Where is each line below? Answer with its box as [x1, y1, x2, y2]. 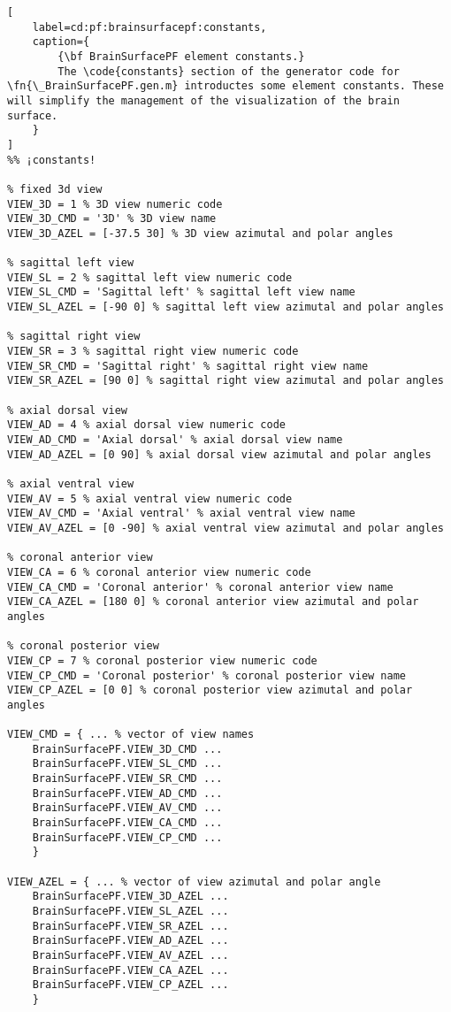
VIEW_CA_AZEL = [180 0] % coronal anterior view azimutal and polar [7, 595, 419, 609]
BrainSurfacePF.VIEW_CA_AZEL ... [32, 963, 229, 977]
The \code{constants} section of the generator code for [57, 65, 400, 78]
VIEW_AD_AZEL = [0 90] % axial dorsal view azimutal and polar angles [7, 448, 432, 461]
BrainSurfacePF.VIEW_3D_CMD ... [32, 742, 223, 755]
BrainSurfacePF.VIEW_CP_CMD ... [32, 831, 223, 844]
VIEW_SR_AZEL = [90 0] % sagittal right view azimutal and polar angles [7, 374, 444, 387]
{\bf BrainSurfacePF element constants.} [57, 50, 305, 63]
